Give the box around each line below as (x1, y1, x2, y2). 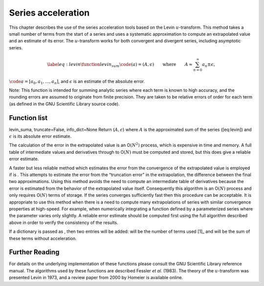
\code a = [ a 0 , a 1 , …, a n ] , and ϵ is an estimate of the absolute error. (9, 78, 145, 85)
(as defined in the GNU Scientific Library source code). (9, 101, 120, 107)
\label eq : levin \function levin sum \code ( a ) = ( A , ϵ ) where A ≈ (46, 61, 193, 68)
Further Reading (9, 248, 60, 256)
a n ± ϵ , (202, 61, 215, 68)
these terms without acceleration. (9, 235, 77, 241)
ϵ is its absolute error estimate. (9, 133, 72, 139)
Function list (9, 114, 48, 122)
